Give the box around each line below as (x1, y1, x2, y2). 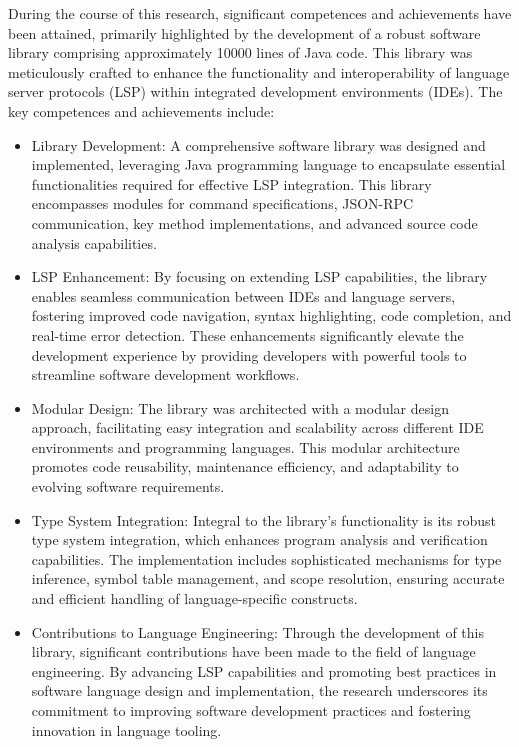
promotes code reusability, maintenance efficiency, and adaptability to (31, 456, 459, 477)
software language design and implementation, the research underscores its (31, 680, 488, 701)
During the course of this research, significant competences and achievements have (8, 3, 512, 23)
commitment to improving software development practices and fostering (31, 700, 471, 720)
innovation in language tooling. (31, 719, 222, 740)
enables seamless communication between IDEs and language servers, (31, 285, 456, 306)
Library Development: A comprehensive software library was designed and (31, 134, 486, 155)
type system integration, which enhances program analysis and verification (31, 529, 488, 550)
